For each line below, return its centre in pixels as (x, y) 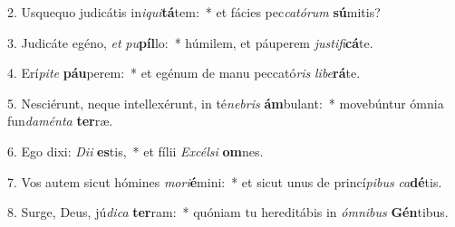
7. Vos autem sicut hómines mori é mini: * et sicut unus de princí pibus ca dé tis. (225, 181)
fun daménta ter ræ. (60, 121)
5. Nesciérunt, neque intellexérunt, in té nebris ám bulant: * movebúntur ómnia (226, 103)
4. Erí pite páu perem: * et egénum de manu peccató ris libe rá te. (184, 73)
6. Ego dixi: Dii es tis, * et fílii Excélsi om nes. (136, 151)
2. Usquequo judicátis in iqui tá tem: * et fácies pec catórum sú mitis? (194, 12)
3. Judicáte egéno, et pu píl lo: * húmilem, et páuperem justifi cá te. (190, 42)
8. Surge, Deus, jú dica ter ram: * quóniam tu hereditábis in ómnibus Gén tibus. (228, 212)
